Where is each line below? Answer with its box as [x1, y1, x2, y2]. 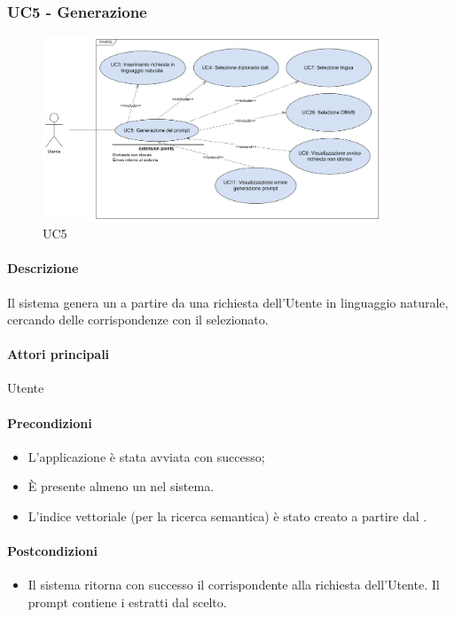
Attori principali [7, 345, 110, 363]
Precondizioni [7, 413, 92, 432]
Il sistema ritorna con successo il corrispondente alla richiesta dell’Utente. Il [27, 575, 440, 594]
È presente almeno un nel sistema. [27, 477, 215, 496]
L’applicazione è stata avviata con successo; [27, 447, 265, 465]
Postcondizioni [7, 542, 98, 560]
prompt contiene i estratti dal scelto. [27, 593, 227, 612]
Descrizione [7, 259, 79, 277]
